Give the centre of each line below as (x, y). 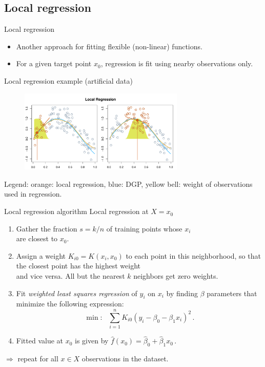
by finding (182, 293)
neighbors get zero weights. (176, 276)
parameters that (232, 293)
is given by (92, 341)
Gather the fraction (47, 228)
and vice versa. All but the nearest (70, 276)
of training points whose (144, 228)
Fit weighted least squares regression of (77, 293)
